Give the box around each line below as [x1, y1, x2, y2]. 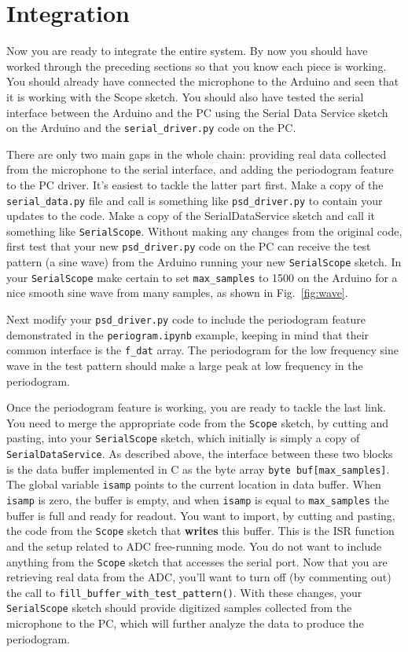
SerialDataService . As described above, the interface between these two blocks [6, 445, 393, 462]
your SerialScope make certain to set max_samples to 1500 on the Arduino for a [6, 269, 398, 285]
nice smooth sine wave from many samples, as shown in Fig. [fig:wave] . [6, 284, 348, 301]
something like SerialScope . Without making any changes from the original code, [6, 222, 402, 239]
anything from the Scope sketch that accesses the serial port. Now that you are [6, 553, 388, 570]
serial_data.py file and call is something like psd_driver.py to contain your [6, 192, 383, 208]
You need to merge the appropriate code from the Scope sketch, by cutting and [6, 414, 388, 430]
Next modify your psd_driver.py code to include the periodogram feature [6, 311, 366, 327]
